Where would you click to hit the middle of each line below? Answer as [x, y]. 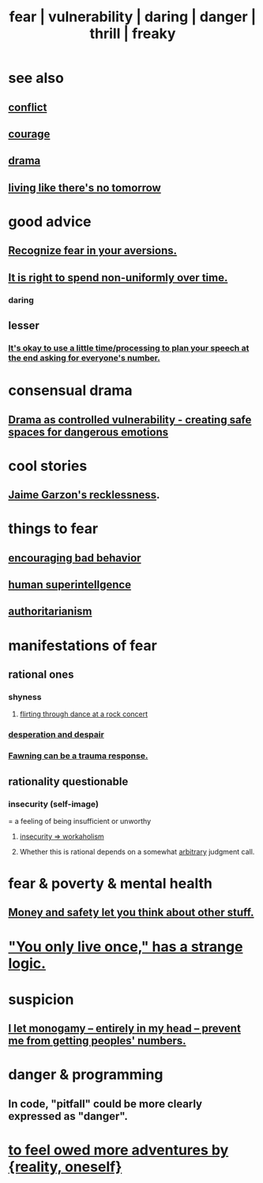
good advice [50, 222]
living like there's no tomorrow [85, 188]
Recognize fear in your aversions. [93, 251]
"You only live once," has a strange [126, 946]
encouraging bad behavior [75, 558]
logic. [27, 963]
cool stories [48, 466]
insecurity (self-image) [53, 804]
